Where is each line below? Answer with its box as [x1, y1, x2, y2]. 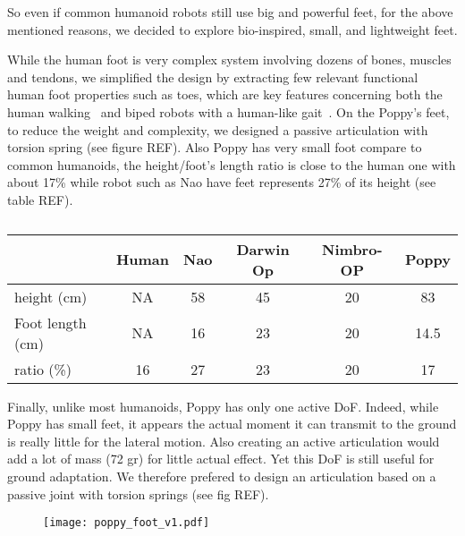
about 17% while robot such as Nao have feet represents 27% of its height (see [7, 173, 436, 191]
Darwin [236, 238, 290, 259]
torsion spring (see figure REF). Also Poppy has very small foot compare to [7, 138, 422, 157]
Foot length [14, 311, 87, 333]
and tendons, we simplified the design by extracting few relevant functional [7, 67, 418, 86]
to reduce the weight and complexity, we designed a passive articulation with [7, 120, 428, 139]
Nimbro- [322, 238, 383, 259]
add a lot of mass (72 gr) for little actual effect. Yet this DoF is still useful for [7, 449, 435, 468]
